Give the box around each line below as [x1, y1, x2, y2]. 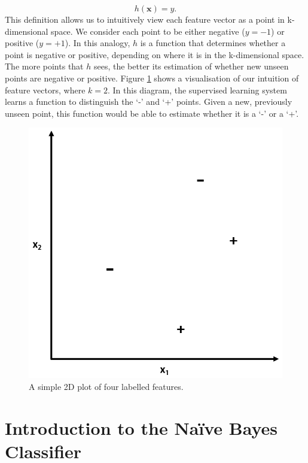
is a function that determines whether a [140, 37, 286, 49]
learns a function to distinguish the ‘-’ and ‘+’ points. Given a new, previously [5, 95, 292, 108]
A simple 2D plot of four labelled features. [29, 380, 184, 392]
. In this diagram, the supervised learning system [107, 83, 287, 96]
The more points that [5, 60, 84, 72]
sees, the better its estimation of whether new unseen [93, 60, 289, 72]
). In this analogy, [65, 37, 130, 49]
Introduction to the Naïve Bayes [5, 415, 278, 440]
